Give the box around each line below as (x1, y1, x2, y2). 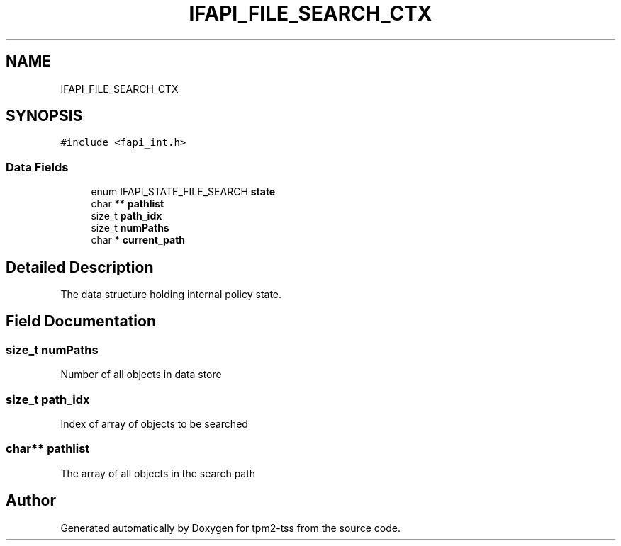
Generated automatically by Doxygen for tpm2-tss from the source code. (60, 521, 401, 534)
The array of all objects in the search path (60, 467, 256, 479)
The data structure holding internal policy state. (60, 288, 282, 301)
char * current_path (91, 234, 186, 246)
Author (6, 491, 56, 510)
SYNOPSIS (6, 107, 83, 125)
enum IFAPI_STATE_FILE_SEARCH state (91, 186, 276, 198)
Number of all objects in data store (60, 368, 222, 381)
